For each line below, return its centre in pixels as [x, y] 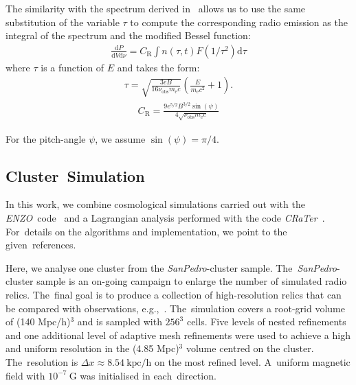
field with [25, 375]
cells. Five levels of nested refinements [266, 322]
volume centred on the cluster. [250, 348]
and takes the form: [158, 67]
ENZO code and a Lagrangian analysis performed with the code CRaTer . [165, 218]
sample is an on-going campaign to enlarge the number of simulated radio [192, 281]
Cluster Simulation [75, 175]
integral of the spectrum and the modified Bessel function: [128, 35]
